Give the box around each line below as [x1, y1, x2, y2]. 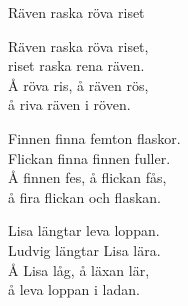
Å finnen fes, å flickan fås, [8, 167, 167, 188]
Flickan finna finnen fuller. [8, 147, 171, 168]
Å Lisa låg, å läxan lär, [8, 259, 150, 280]
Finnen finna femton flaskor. [8, 127, 181, 148]
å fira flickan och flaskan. [8, 186, 161, 207]
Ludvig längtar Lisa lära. [8, 239, 161, 260]
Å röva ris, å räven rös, [8, 74, 149, 95]
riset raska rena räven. [8, 55, 145, 76]
